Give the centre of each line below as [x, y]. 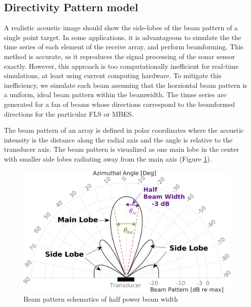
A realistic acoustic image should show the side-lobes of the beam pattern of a [121, 28]
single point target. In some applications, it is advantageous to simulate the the [123, 37]
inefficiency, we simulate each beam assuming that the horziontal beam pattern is [126, 85]
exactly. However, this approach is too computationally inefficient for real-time [121, 66]
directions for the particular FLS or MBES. [69, 113]
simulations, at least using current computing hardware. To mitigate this [113, 75]
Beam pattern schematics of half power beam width [101, 299]
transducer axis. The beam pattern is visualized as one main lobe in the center [122, 149]
